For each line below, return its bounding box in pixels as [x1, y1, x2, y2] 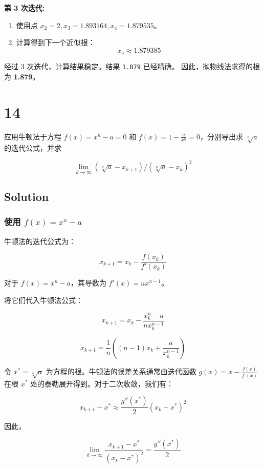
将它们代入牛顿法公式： [4, 294, 83, 305]
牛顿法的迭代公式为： [4, 235, 76, 246]
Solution [4, 189, 49, 205]
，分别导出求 [200, 131, 244, 141]
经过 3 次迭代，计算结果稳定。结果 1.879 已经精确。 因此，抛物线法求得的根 [4, 61, 260, 72]
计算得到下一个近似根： [16, 37, 95, 48]
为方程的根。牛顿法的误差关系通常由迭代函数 [46, 366, 196, 377]
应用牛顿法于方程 [4, 131, 61, 141]
